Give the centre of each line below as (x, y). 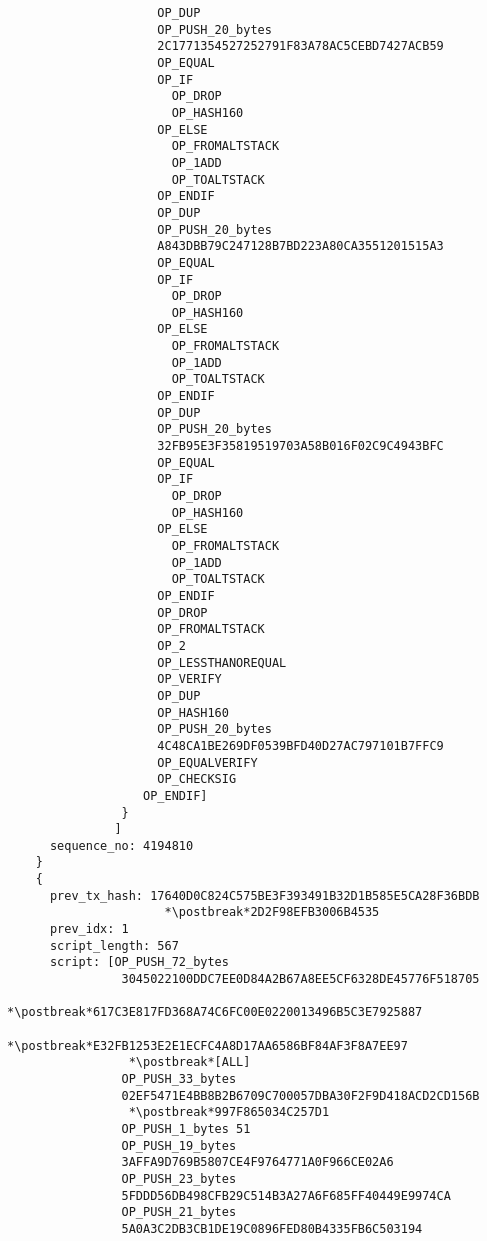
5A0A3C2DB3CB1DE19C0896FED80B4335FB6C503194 (272, 1228)
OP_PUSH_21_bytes (179, 1212)
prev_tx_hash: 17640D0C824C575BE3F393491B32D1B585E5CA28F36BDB (264, 895)
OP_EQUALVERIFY (207, 762)
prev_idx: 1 (89, 929)
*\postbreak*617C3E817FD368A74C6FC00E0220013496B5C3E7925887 (215, 1012)
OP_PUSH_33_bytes (179, 1079)
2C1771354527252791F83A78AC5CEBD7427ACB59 (300, 46)
